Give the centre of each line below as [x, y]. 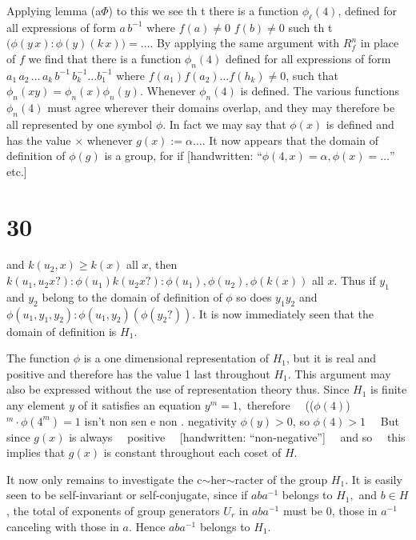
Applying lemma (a [54, 10]
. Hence [147, 526]
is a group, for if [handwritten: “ [183, 156]
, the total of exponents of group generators [113, 510]
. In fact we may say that [224, 124]
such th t [310, 27]
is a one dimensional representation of [176, 358]
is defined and [360, 124]
